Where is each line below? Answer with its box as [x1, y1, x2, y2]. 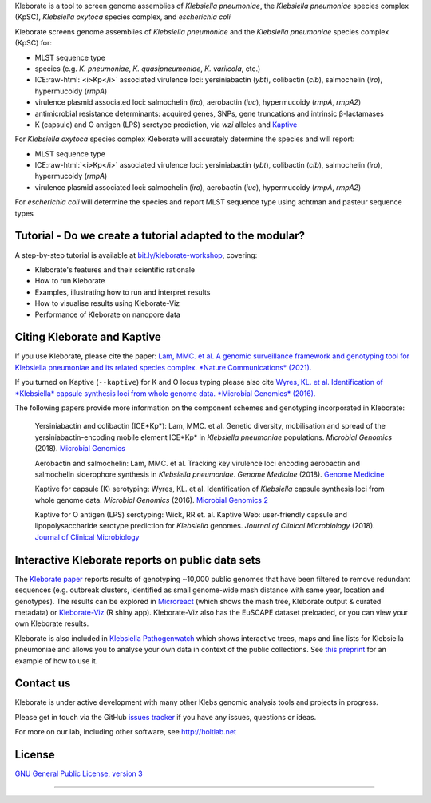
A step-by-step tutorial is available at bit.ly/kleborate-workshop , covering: [14, 250, 258, 259]
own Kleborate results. [14, 619, 89, 628]
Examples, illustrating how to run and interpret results [34, 287, 211, 297]
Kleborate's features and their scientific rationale [34, 264, 196, 275]
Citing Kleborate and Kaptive [14, 330, 161, 344]
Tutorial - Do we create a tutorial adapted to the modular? [14, 229, 305, 243]
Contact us [14, 677, 71, 690]
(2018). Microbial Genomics [34, 444, 125, 453]
